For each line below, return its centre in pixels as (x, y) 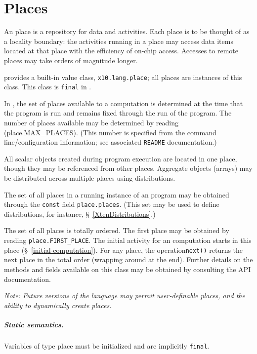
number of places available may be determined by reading (91, 122)
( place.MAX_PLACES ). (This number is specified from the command (110, 132)
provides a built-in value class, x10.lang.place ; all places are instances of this (123, 77)
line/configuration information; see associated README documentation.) (110, 142)
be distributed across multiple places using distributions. (90, 178)
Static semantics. (34, 324)
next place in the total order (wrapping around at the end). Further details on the (128, 259)
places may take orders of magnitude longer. (71, 60)
